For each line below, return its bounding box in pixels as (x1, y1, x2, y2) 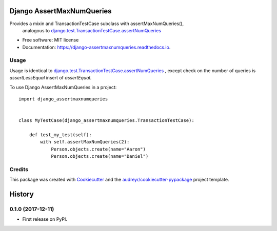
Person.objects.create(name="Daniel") (51, 154, 149, 159)
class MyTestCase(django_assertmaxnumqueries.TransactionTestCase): (18, 118, 194, 123)
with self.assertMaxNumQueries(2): (40, 139, 130, 145)
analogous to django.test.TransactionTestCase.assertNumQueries (22, 27, 162, 33)
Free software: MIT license (22, 37, 79, 43)
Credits (9, 165, 28, 173)
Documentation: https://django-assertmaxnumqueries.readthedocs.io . (22, 44, 171, 50)
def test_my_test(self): (29, 132, 92, 138)
